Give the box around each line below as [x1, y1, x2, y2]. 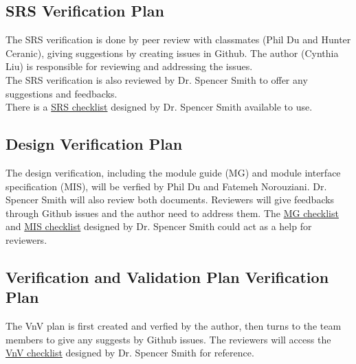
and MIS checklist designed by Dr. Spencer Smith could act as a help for [5, 219, 312, 234]
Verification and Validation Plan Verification [5, 266, 329, 287]
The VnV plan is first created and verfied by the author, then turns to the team [5, 319, 342, 333]
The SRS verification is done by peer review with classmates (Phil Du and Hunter [5, 32, 351, 47]
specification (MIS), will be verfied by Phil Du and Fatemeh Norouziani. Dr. [5, 179, 327, 193]
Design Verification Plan [5, 133, 183, 155]
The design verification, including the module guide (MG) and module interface [5, 165, 341, 179]
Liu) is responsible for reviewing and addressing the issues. [5, 59, 253, 73]
